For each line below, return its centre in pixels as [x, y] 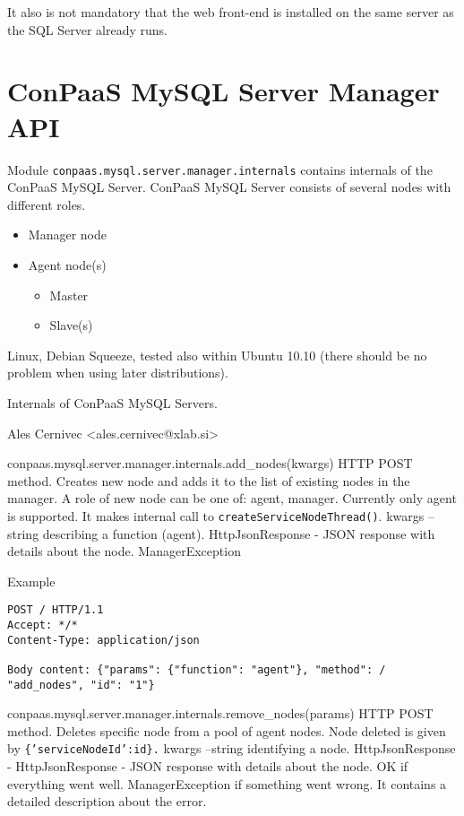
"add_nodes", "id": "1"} [81, 685]
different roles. [47, 204]
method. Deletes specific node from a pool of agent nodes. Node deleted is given [227, 730]
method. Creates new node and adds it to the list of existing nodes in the [209, 480]
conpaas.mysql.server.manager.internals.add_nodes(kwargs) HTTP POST [210, 463]
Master [69, 295]
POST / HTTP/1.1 [56, 610]
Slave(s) [71, 325]
